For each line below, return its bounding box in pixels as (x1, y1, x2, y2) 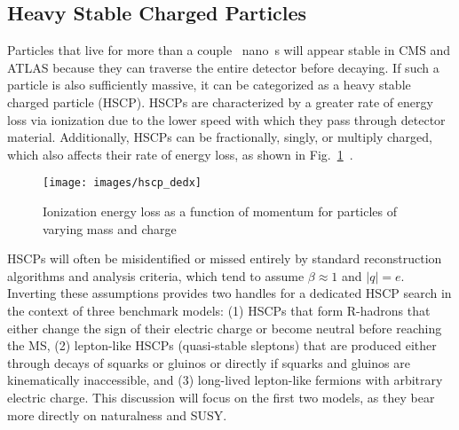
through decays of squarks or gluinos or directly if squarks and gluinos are (7, 353, 410, 371)
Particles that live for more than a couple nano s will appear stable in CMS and (7, 41, 451, 59)
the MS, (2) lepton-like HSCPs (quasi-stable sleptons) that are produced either (7, 336, 437, 355)
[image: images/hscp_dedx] (43, 176, 202, 190)
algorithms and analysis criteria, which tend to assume (7, 266, 305, 285)
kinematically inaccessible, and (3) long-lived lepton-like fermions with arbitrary (7, 371, 443, 389)
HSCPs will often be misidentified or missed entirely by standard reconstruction (7, 249, 442, 268)
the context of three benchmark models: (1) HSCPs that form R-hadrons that (7, 301, 431, 319)
